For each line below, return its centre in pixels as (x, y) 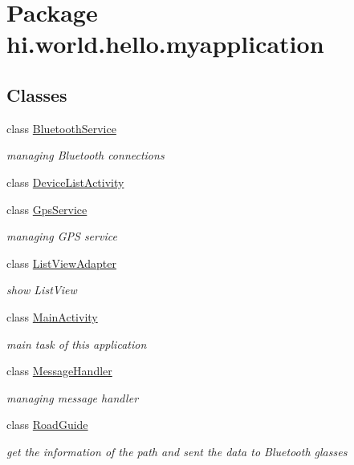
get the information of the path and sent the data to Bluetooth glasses (177, 451)
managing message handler (73, 397)
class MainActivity (52, 316)
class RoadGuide (47, 425)
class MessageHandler (59, 371)
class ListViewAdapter (61, 263)
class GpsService (47, 209)
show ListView (42, 290)
